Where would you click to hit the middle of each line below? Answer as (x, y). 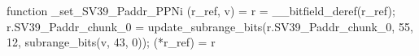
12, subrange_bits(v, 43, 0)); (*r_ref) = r (111, 42)
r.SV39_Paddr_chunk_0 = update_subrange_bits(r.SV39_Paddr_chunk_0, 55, (210, 26)
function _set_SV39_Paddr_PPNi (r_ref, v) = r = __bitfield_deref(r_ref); (201, 10)
